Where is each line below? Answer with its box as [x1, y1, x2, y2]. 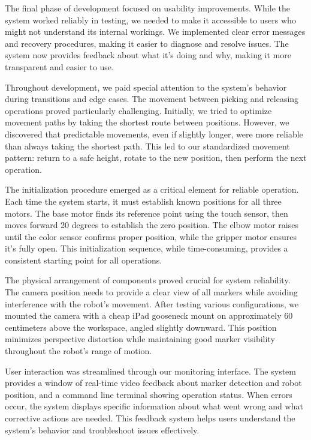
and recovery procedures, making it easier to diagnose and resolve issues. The [5, 37, 289, 49]
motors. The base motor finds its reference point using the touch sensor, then [5, 206, 288, 219]
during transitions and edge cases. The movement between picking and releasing [5, 92, 299, 105]
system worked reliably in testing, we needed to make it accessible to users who [5, 13, 296, 26]
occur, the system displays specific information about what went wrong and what [5, 400, 303, 412]
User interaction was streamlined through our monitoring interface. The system [5, 364, 296, 377]
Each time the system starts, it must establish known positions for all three [5, 194, 282, 207]
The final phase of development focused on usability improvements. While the [5, 2, 290, 14]
